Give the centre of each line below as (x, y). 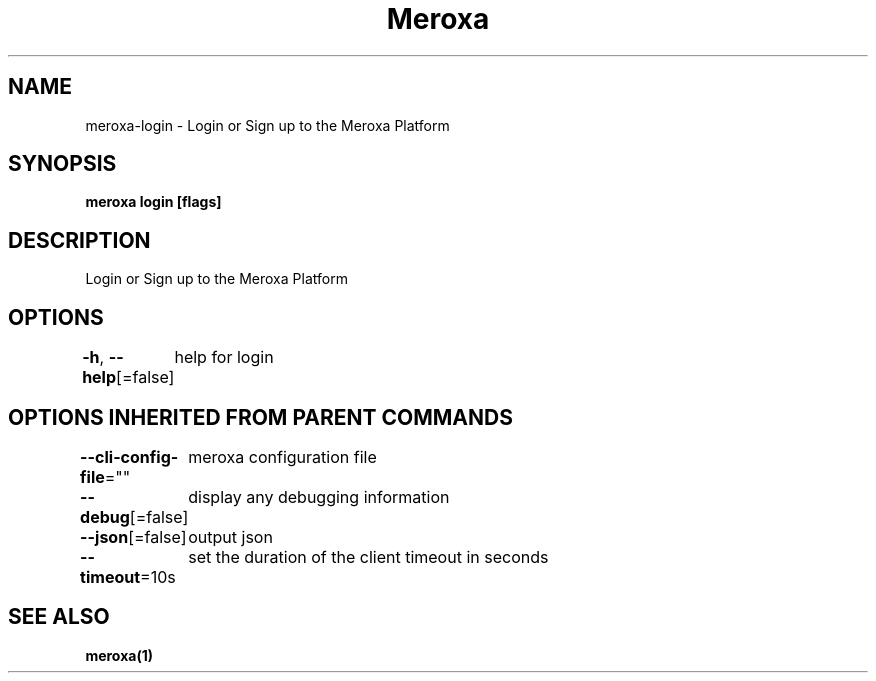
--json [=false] (133, 536)
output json (230, 536)
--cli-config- (129, 456)
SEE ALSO (59, 617)
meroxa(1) (119, 655)
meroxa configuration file (282, 456)
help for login (224, 357)
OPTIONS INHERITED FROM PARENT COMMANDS (260, 417)
